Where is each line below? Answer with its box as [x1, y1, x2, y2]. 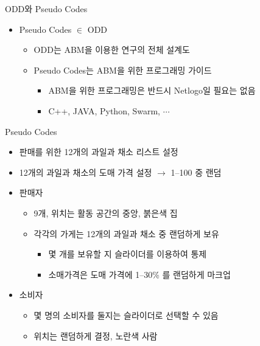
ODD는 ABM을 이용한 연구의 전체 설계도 [33, 43, 190, 56]
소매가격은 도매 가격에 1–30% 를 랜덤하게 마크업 [48, 268, 231, 280]
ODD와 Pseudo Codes [5, 2, 88, 15]
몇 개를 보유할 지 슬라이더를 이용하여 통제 [48, 247, 207, 260]
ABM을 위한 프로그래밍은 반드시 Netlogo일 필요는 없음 [48, 84, 256, 97]
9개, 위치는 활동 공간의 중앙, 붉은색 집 [33, 206, 178, 219]
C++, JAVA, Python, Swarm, [48, 104, 161, 117]
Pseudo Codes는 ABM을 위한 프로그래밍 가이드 [33, 63, 212, 76]
